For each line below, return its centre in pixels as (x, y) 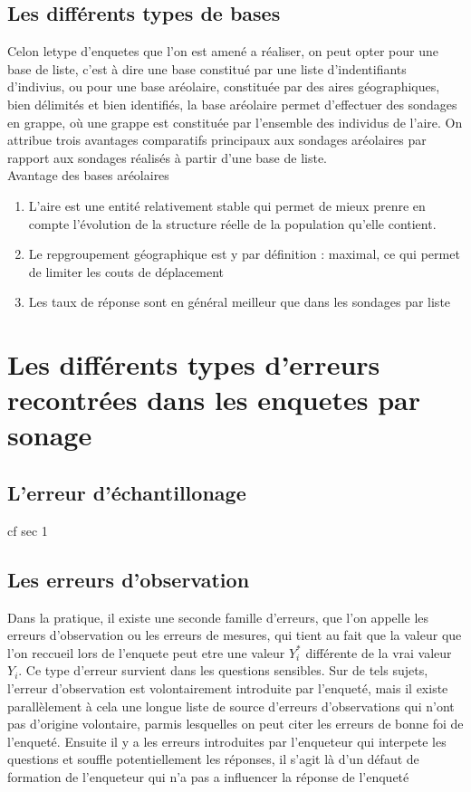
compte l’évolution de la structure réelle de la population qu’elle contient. (232, 223)
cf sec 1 (28, 530)
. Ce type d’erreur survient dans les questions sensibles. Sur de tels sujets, (223, 670)
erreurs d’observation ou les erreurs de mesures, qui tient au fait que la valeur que (235, 635)
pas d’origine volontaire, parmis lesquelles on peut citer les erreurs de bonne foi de (235, 724)
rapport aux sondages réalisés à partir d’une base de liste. (167, 157)
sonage (50, 435)
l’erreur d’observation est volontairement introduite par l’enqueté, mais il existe (228, 688)
